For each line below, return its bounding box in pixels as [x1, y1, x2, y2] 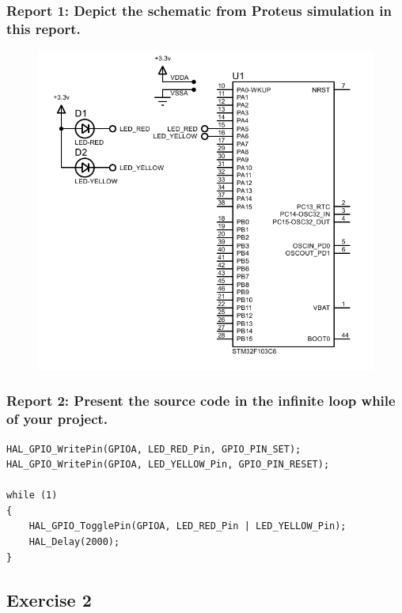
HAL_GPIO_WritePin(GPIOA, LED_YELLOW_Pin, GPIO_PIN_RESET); [6, 459, 330, 471]
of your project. [6, 409, 108, 429]
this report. [6, 18, 81, 38]
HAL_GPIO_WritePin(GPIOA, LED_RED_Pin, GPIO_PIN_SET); [6, 443, 301, 455]
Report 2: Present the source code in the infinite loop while [6, 391, 396, 411]
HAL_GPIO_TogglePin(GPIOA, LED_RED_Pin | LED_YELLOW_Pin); [28, 520, 347, 532]
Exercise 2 [6, 587, 92, 611]
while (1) [6, 490, 58, 501]
